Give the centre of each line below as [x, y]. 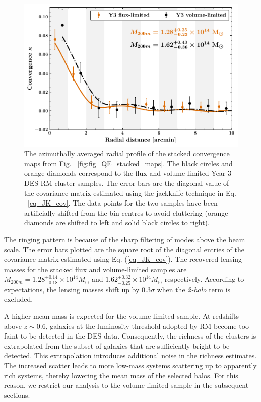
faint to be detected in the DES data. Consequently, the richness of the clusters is [130, 336]
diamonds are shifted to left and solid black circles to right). [117, 222]
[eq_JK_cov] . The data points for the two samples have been [123, 203]
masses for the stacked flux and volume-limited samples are [95, 269]
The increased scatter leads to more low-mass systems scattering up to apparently [130, 365]
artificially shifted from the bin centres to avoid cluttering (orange [126, 212]
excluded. [19, 299]
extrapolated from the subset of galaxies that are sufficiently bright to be [117, 345]
